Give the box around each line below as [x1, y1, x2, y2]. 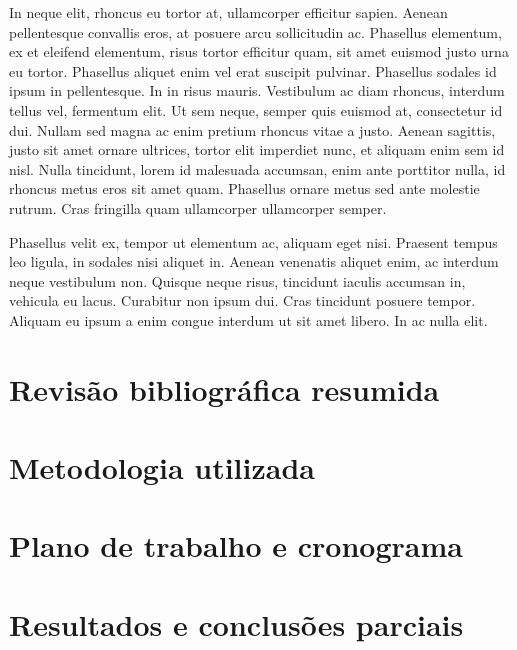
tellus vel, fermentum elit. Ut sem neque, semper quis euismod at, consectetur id [9, 99, 503, 120]
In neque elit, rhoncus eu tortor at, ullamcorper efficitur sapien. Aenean [9, 2, 448, 22]
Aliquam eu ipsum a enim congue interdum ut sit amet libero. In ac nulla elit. [9, 309, 488, 330]
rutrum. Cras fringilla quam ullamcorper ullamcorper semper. [9, 197, 387, 218]
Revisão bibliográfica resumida [9, 368, 440, 409]
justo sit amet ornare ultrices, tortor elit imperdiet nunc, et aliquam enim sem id [9, 139, 505, 160]
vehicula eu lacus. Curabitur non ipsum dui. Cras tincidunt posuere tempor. [9, 290, 476, 311]
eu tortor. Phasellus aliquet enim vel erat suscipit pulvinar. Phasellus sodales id [9, 60, 497, 81]
